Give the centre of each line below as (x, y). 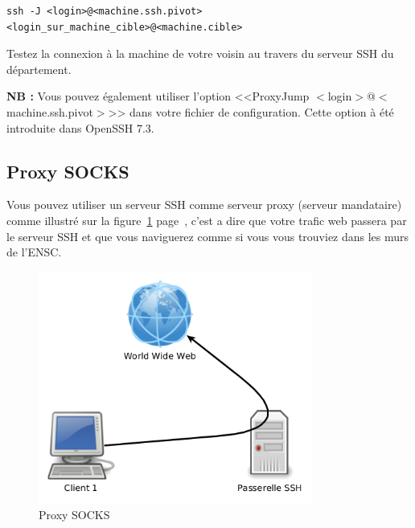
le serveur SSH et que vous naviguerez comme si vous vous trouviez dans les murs (208, 236)
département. (39, 69)
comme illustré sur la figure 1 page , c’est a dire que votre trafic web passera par (207, 220)
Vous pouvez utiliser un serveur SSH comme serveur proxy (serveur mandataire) (204, 205)
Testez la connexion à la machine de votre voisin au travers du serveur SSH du (200, 53)
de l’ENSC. (34, 252)
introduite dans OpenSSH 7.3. (80, 127)
